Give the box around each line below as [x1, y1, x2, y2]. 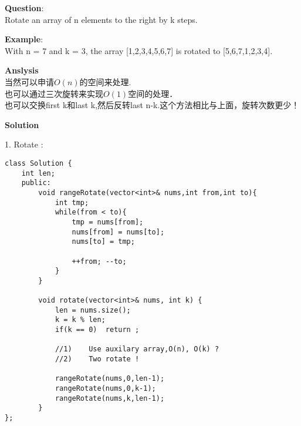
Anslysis [5, 64, 39, 76]
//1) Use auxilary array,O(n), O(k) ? [55, 345, 219, 354]
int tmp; [55, 198, 89, 207]
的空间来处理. [79, 75, 131, 88]
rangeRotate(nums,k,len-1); [55, 394, 165, 402]
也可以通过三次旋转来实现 [5, 87, 103, 99]
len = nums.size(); [55, 306, 131, 314]
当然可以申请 [5, 75, 54, 88]
